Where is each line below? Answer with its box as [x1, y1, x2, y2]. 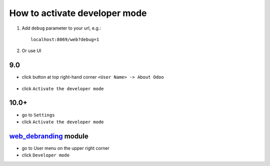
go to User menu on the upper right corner [21, 145, 109, 151]
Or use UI [21, 48, 41, 54]
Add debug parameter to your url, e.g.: [21, 25, 101, 31]
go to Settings [21, 112, 55, 118]
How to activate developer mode [9, 8, 147, 19]
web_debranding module [9, 132, 88, 140]
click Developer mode [21, 152, 70, 158]
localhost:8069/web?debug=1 [30, 37, 99, 42]
